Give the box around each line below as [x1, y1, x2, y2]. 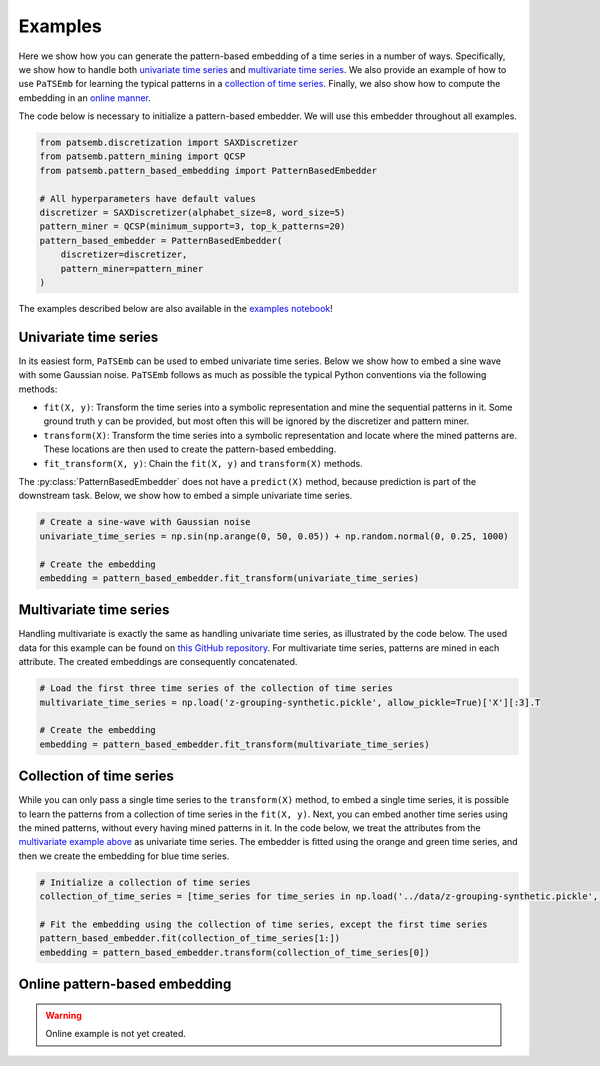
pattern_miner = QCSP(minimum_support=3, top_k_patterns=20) [39, 221, 346, 232]
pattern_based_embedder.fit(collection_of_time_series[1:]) [39, 933, 341, 944]
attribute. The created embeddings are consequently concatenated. [18, 656, 298, 668]
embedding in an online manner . [18, 91, 152, 104]
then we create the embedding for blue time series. [18, 850, 230, 862]
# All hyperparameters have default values [39, 193, 257, 204]
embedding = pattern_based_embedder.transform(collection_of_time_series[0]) [39, 946, 430, 958]
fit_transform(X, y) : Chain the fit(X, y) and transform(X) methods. [43, 457, 364, 469]
